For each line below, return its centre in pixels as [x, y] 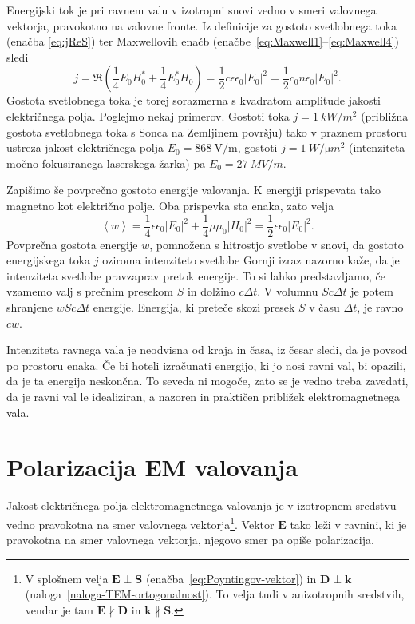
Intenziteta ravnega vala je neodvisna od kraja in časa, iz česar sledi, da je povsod [207, 350]
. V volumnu [288, 291]
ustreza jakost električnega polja [85, 147]
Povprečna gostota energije [72, 244]
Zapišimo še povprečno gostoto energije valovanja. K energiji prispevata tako [194, 190]
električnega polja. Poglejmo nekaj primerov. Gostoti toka [148, 115]
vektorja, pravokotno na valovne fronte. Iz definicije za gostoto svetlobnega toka [202, 25]
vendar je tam [59, 609]
